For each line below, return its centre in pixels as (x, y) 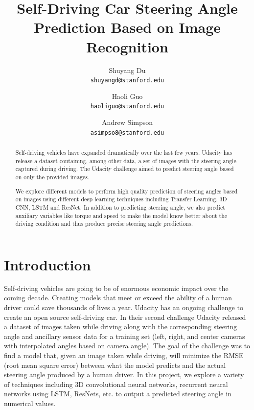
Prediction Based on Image (127, 27)
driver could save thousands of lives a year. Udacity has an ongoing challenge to (124, 307)
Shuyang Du (127, 70)
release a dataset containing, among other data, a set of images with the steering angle (126, 160)
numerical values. (30, 403)
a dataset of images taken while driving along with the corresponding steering (121, 326)
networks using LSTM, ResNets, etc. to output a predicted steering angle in (118, 394)
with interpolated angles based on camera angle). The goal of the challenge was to (127, 346)
